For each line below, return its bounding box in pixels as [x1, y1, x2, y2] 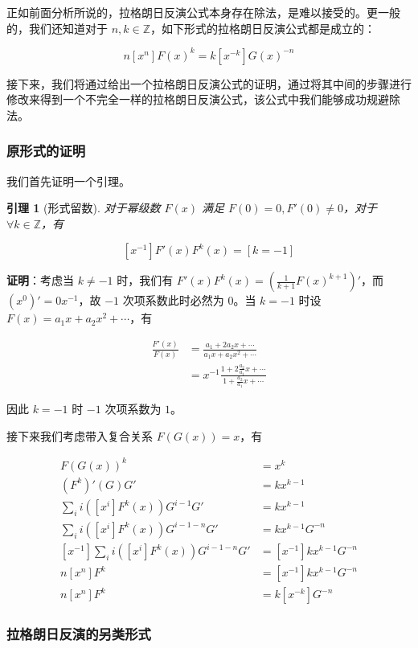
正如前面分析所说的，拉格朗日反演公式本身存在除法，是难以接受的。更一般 [6, 4, 400, 20]
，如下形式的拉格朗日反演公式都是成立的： [150, 19, 376, 36]
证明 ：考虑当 [6, 272, 74, 289]
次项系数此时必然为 [122, 292, 224, 309]
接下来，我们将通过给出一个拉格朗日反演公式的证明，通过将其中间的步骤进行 [6, 75, 412, 92]
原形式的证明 [6, 141, 86, 161]
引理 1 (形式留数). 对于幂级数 [6, 199, 161, 216]
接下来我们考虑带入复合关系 [6, 427, 153, 444]
